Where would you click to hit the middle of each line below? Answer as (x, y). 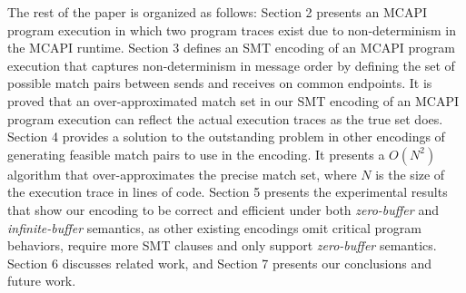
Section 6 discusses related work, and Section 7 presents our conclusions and (220, 263)
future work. (42, 281)
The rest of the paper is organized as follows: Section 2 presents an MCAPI (217, 12)
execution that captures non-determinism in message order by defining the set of (231, 65)
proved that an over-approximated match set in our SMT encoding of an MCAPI (233, 100)
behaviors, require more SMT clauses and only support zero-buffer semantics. (222, 245)
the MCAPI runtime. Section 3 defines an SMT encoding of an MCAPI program (231, 48)
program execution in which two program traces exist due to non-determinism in (232, 29)
